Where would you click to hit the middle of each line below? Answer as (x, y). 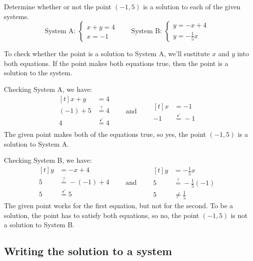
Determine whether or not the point (58, 6)
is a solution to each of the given (192, 6)
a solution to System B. (39, 225)
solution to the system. (38, 73)
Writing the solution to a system (88, 251)
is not (239, 215)
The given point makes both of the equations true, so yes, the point (105, 134)
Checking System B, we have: (48, 160)
